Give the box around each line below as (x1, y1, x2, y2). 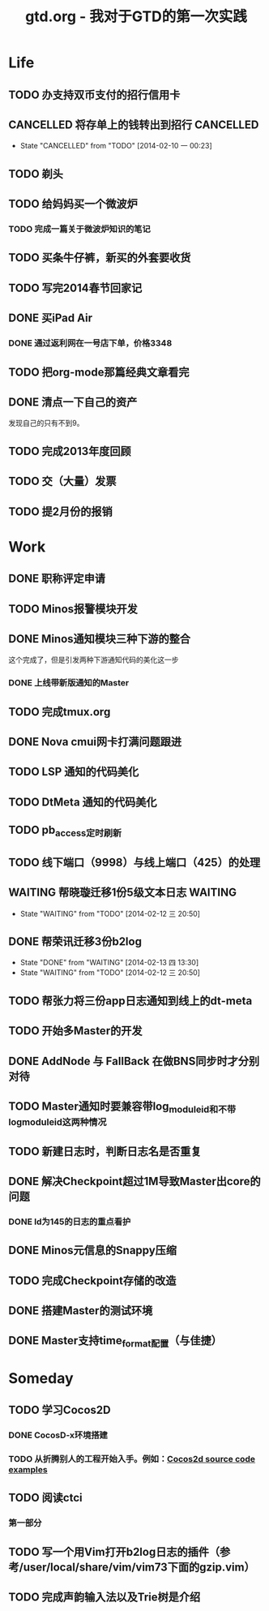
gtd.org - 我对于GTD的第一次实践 (25, 7, 247, 26)
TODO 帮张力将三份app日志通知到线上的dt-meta (8, 994, 253, 1007)
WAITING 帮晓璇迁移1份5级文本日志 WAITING (8, 886, 237, 900)
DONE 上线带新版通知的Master (8, 677, 130, 689)
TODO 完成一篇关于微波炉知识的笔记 (8, 224, 152, 235)
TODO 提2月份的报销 (8, 505, 113, 518)
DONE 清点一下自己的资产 (8, 395, 138, 409)
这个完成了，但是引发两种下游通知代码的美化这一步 (8, 655, 179, 665)
